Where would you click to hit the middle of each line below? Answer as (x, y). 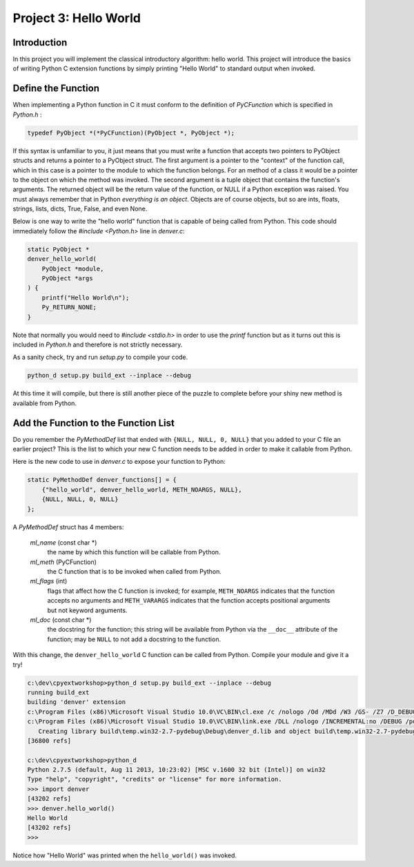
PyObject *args (67, 279)
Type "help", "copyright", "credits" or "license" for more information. (155, 779)
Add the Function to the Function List (94, 423)
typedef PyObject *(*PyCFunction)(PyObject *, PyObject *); (131, 133)
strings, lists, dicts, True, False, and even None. (80, 209)
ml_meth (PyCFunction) (63, 562)
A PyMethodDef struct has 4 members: (68, 527)
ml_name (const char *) (63, 543)
